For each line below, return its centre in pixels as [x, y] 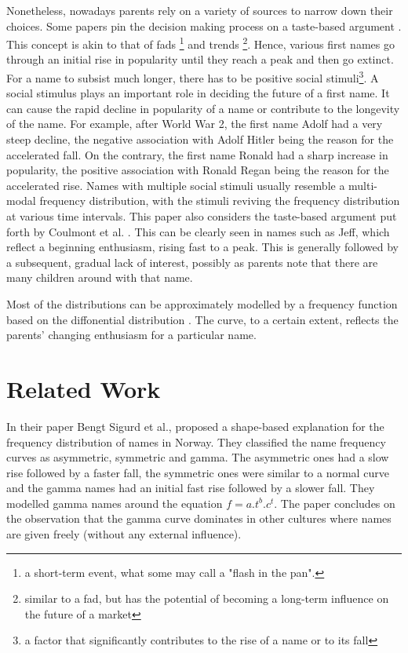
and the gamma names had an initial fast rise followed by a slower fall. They [191, 488]
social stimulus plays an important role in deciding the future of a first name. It [198, 93]
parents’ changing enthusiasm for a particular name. [131, 335]
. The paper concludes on [335, 503]
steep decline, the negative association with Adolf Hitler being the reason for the [200, 139]
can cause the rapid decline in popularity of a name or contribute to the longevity [203, 108]
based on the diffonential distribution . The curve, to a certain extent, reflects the [202, 319]
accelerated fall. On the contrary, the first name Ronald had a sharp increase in [197, 154]
